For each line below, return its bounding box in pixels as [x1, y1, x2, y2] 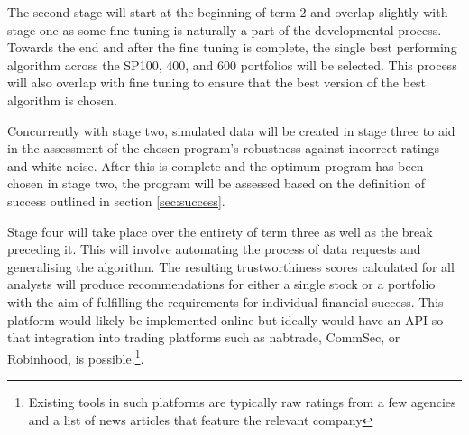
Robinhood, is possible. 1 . [7, 346, 144, 367]
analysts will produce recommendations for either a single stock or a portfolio [7, 275, 436, 294]
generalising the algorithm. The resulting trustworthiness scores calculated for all [7, 257, 455, 276]
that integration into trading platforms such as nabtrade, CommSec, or [7, 328, 400, 347]
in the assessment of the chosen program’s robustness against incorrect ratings [7, 139, 439, 158]
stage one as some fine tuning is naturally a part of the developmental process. [7, 20, 442, 39]
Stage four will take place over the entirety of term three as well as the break [7, 222, 433, 240]
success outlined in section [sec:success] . [7, 191, 225, 210]
